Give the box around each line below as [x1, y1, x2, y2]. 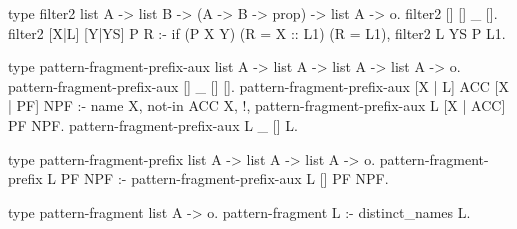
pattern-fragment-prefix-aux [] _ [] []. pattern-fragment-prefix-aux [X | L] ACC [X [8, 75, 509, 96]
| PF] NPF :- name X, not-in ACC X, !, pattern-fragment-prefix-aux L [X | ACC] [8, 95, 506, 116]
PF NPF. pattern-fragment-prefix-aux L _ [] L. [8, 114, 298, 135]
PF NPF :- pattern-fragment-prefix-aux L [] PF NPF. [60, 168, 389, 189]
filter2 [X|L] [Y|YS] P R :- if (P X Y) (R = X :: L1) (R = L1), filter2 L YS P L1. [8, 22, 506, 43]
